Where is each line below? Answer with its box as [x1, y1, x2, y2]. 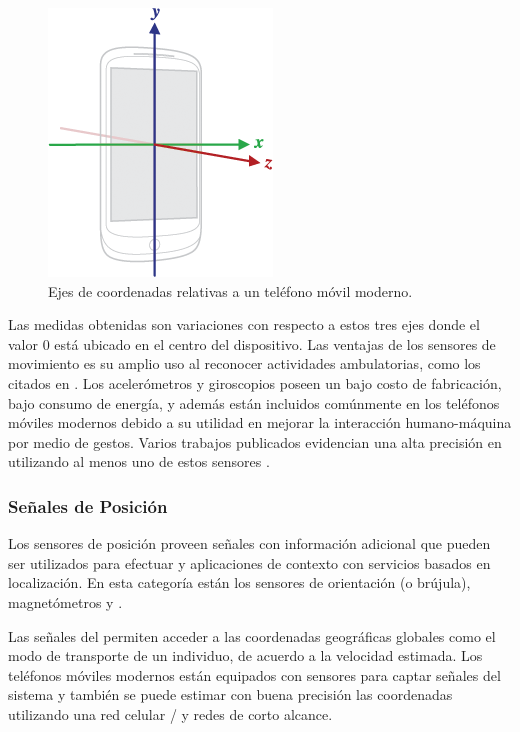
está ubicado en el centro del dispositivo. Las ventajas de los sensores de [54, 333, 496, 354]
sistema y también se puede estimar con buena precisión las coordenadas [8, 684, 453, 705]
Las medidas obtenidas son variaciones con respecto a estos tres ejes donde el [8, 314, 480, 335]
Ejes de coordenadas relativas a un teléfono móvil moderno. [48, 280, 413, 301]
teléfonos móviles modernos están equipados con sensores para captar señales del [8, 664, 501, 685]
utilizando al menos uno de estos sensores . [8, 451, 270, 472]
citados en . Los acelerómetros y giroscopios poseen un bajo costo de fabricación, [8, 372, 502, 393]
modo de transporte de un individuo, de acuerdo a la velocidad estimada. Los [8, 645, 483, 666]
